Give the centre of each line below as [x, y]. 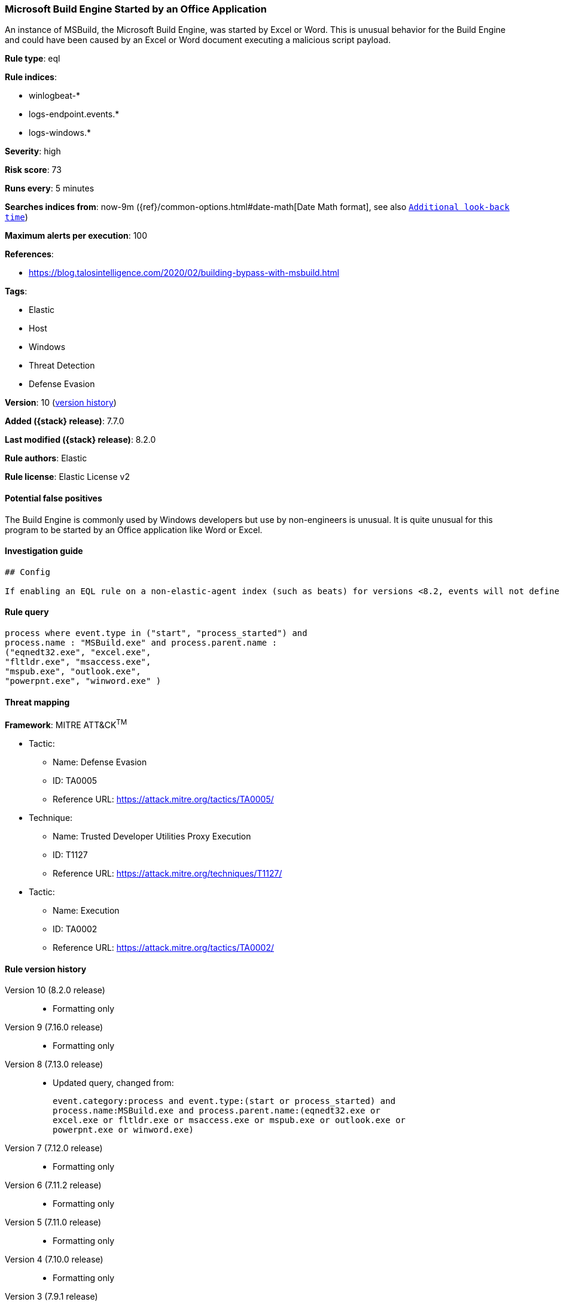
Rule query [27, 612]
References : [29, 254]
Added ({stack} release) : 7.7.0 [65, 421]
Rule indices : [31, 77]
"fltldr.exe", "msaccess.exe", [78, 662]
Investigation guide [44, 551]
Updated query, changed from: [113, 1083]
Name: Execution [86, 910]
